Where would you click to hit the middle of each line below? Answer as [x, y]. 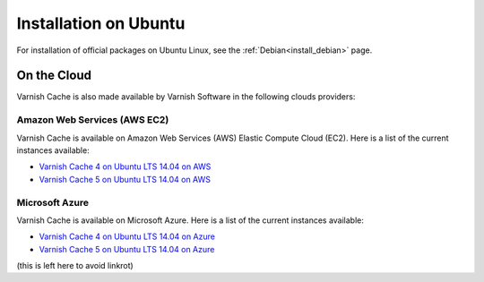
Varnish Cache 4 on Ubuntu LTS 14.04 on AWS [125, 167]
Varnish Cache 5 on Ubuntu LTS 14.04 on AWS [125, 179]
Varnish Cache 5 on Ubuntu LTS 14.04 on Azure [127, 249]
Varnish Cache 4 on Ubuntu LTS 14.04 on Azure [127, 236]
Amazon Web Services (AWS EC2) [93, 120]
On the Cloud [54, 76]
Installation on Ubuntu [101, 23]
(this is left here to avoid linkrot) [75, 266]
